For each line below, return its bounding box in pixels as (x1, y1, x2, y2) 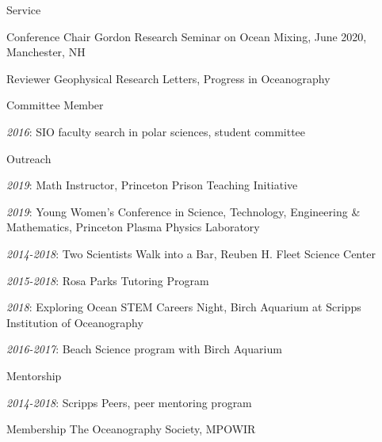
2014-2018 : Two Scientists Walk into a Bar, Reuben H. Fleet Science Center (6, 245, 376, 261)
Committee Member (6, 97, 104, 113)
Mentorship (6, 367, 62, 383)
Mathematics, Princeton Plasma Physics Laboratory (6, 219, 260, 235)
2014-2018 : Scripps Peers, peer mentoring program (6, 394, 252, 410)
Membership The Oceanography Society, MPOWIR (6, 421, 256, 437)
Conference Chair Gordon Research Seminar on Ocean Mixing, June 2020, (6, 28, 367, 44)
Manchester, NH (6, 44, 86, 60)
